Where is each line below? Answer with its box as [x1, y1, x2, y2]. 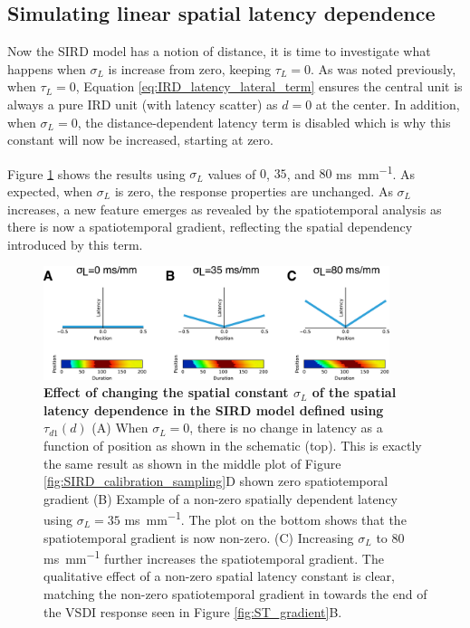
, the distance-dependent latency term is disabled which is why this [77, 112, 451, 131]
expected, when [7, 182, 93, 201]
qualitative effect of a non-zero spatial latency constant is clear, [43, 566, 395, 585]
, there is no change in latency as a [189, 418, 383, 437]
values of [207, 164, 256, 183]
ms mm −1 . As [336, 161, 416, 183]
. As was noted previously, [311, 59, 456, 78]
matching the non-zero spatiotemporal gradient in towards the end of [43, 585, 427, 604]
